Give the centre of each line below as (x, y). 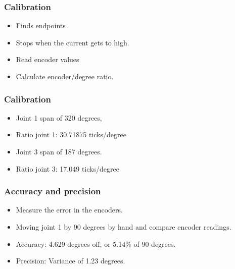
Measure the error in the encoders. (69, 210)
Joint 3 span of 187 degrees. (59, 151)
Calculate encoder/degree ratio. (65, 76)
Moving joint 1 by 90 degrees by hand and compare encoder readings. (124, 227)
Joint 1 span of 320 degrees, (59, 117)
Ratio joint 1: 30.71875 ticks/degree (71, 134)
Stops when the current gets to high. (73, 42)
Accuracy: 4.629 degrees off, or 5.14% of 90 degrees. (96, 244)
